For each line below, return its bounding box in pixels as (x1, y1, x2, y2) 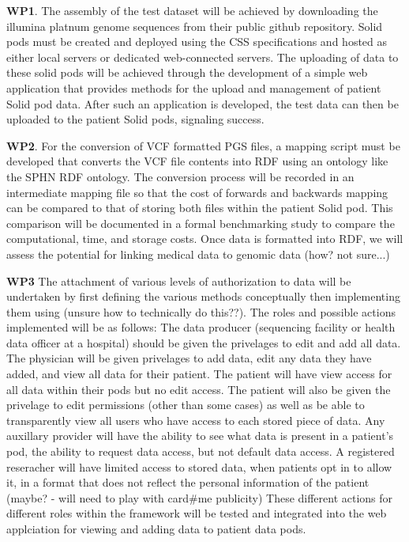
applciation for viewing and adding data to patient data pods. (6, 521, 306, 536)
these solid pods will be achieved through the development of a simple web (6, 64, 368, 81)
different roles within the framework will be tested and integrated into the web (6, 505, 387, 521)
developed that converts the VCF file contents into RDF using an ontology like (6, 153, 388, 169)
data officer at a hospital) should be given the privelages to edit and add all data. (6, 334, 401, 351)
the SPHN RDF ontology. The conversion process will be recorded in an (6, 168, 355, 184)
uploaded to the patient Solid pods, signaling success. (6, 111, 265, 127)
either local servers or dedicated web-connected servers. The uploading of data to (6, 48, 399, 65)
